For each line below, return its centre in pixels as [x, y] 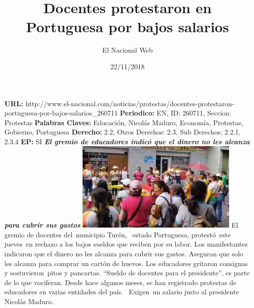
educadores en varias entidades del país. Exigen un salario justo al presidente [122, 292]
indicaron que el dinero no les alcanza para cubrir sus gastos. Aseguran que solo [124, 253]
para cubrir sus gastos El [121, 225]
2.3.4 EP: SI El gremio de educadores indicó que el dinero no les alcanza [127, 141]
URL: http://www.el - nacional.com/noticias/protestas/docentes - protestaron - [119, 103]
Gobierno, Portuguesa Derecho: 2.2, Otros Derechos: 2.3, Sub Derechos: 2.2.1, [123, 132]
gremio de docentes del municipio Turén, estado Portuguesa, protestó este [118, 234]
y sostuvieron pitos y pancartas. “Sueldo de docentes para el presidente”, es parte [127, 273]
